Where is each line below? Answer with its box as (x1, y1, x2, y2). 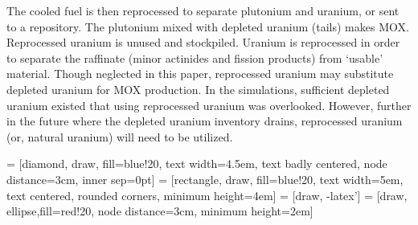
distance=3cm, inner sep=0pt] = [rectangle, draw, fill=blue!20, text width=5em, (6, 170, 404, 187)
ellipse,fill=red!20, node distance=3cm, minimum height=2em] (6, 202, 313, 219)
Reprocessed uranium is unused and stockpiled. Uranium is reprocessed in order (6, 34, 400, 51)
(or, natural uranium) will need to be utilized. (6, 128, 233, 145)
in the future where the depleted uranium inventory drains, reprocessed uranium (6, 112, 403, 129)
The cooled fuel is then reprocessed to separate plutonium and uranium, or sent (6, 2, 400, 18)
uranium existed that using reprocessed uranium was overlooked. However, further (6, 96, 412, 113)
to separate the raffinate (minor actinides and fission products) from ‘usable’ (6, 49, 383, 66)
